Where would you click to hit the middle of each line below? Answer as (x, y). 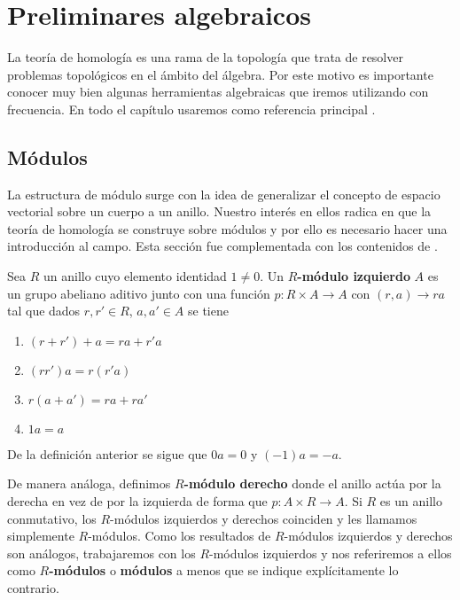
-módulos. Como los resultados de (179, 536)
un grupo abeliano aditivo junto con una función (139, 293)
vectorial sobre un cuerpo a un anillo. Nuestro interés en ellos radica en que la (219, 211)
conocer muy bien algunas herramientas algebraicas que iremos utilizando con (218, 92)
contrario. (33, 588)
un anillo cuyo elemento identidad (135, 276)
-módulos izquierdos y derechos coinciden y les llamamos (264, 518)
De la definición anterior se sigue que (107, 453)
